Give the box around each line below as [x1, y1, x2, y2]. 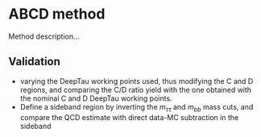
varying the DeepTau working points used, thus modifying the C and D [19, 76, 254, 85]
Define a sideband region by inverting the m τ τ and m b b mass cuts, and [19, 102, 254, 114]
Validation [8, 55, 60, 68]
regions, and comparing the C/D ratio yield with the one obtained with [19, 85, 252, 94]
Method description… [8, 31, 80, 41]
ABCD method [8, 5, 106, 23]
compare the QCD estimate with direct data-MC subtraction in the [19, 112, 239, 122]
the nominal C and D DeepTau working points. [19, 93, 172, 103]
